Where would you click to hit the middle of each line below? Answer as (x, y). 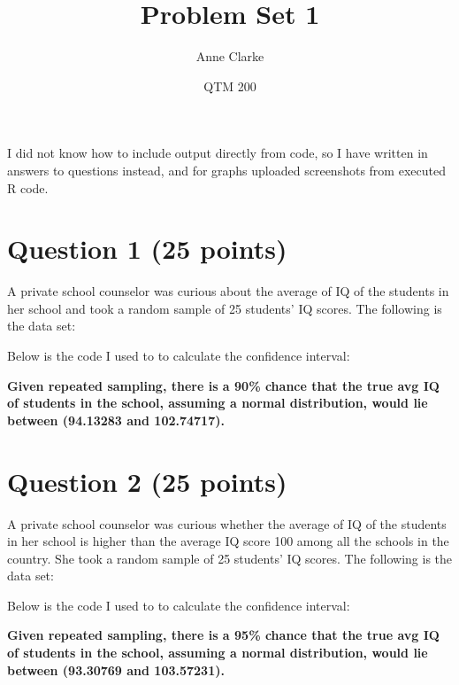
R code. (28, 187)
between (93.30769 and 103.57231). (116, 669)
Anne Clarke (230, 56)
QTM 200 (230, 86)
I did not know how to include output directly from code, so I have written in (218, 153)
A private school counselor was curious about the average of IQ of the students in (228, 291)
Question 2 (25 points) (147, 481)
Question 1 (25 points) (147, 249)
